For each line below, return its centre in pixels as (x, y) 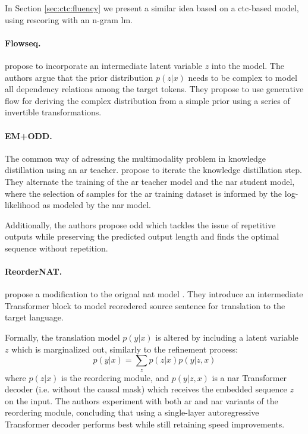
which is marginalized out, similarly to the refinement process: (125, 349)
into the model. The (248, 65)
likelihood (23, 205)
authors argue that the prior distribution (79, 77)
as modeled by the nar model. (97, 205)
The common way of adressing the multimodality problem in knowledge (135, 158)
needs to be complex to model (243, 77)
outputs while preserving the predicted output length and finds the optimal (142, 236)
